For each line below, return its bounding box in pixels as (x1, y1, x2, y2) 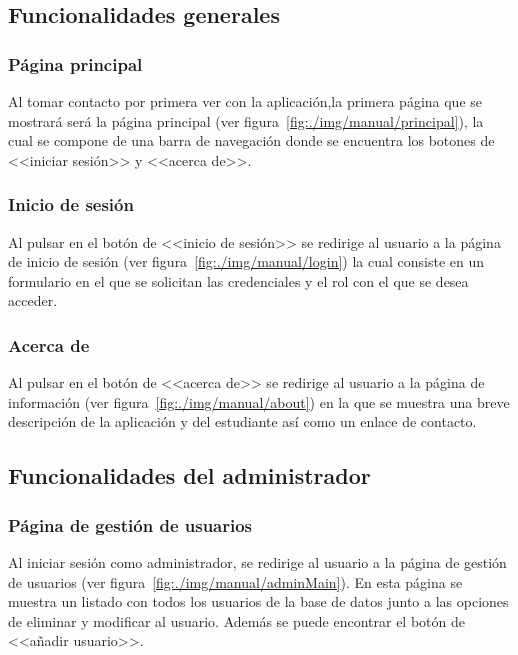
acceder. (8, 290, 58, 311)
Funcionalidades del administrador (8, 460, 371, 491)
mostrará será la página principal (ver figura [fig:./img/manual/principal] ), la (8, 110, 484, 131)
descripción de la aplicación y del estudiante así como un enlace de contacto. (8, 411, 477, 432)
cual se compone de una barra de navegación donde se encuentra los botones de (8, 130, 495, 151)
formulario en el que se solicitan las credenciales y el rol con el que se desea (8, 270, 469, 291)
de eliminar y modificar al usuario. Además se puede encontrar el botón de (8, 610, 465, 631)
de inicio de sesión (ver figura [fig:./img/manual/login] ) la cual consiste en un (8, 251, 485, 272)
